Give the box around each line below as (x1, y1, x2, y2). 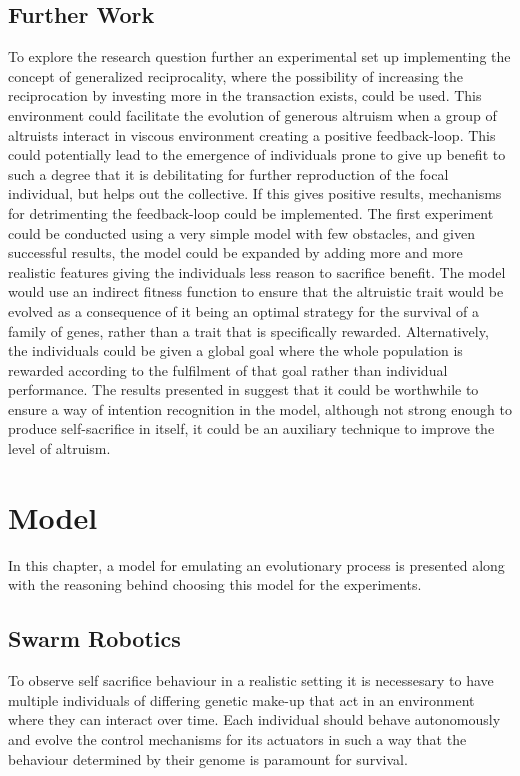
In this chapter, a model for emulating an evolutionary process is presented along (8, 554, 505, 575)
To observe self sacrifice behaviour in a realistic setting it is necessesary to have (8, 670, 494, 691)
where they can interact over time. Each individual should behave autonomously (8, 709, 501, 730)
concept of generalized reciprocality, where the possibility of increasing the (8, 65, 464, 86)
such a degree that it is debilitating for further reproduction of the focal (8, 163, 449, 184)
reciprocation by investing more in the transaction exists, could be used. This (8, 85, 482, 106)
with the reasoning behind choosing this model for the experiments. (8, 574, 422, 595)
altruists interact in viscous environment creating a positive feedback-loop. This (8, 124, 496, 145)
